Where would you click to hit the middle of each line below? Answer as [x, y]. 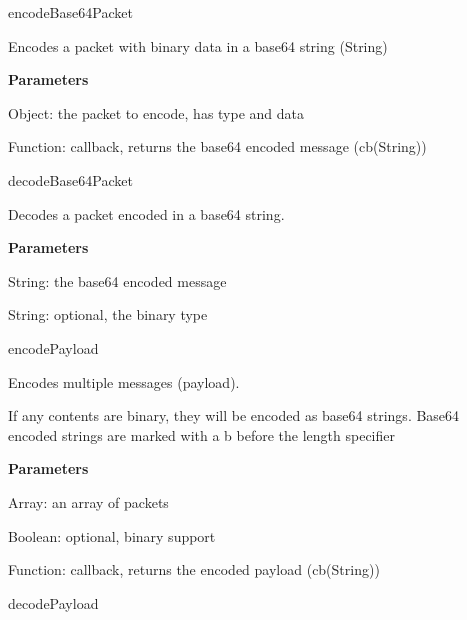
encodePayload [53, 347]
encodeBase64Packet [70, 12]
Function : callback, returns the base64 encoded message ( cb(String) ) [217, 146]
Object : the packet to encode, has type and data [156, 112]
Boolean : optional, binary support [112, 535]
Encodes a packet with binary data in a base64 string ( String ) [198, 45]
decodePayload [53, 602]
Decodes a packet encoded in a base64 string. [146, 213]
